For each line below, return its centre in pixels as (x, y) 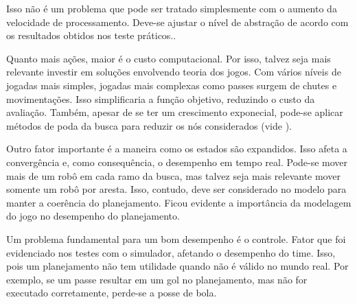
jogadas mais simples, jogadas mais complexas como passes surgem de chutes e (172, 85)
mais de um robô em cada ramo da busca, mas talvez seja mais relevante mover (173, 175)
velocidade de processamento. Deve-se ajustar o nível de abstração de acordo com (177, 22)
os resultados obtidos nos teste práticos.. (91, 35)
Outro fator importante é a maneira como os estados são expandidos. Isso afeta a (177, 149)
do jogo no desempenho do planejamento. (93, 216)
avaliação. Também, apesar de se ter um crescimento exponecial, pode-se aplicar (175, 112)
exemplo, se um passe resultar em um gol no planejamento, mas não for (157, 279)
